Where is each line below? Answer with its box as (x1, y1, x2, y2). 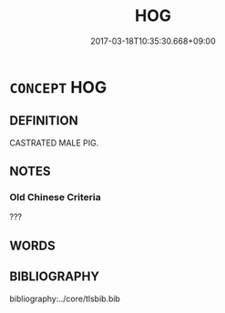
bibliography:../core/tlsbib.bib (9, 293, 121, 304)
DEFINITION (9, 113, 79, 128)
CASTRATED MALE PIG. (9, 137, 99, 148)
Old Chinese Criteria (9, 191, 102, 204)
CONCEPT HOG (9, 76, 107, 97)
